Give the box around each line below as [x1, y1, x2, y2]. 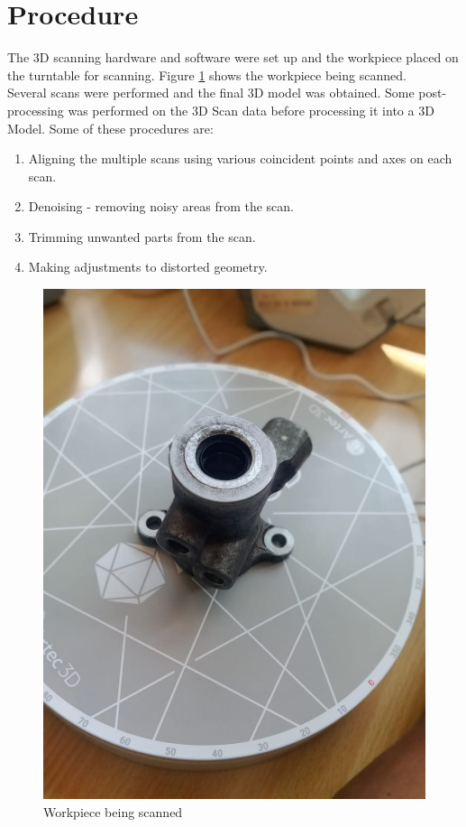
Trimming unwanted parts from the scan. [28, 227, 256, 246]
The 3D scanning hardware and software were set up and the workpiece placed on [7, 48, 459, 67]
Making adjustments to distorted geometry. [28, 257, 268, 276]
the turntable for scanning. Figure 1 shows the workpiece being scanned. [7, 65, 407, 84]
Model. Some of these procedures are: [7, 118, 214, 137]
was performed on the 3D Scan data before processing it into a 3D [68, 100, 434, 119]
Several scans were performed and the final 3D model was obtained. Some [7, 83, 415, 102]
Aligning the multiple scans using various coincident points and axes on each [28, 149, 452, 168]
